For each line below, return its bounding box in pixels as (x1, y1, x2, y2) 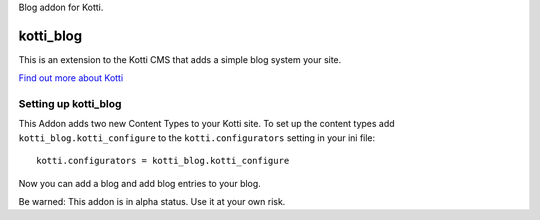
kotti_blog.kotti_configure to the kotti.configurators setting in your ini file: (18, 131, 376, 144)
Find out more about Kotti (18, 72, 124, 84)
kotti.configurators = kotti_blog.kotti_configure (36, 155, 290, 167)
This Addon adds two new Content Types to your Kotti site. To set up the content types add (18, 118, 395, 130)
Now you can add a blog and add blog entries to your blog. (18, 177, 262, 189)
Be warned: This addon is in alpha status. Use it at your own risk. (18, 196, 286, 207)
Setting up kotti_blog (18, 97, 122, 111)
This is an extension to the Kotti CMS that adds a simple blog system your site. (18, 53, 342, 65)
